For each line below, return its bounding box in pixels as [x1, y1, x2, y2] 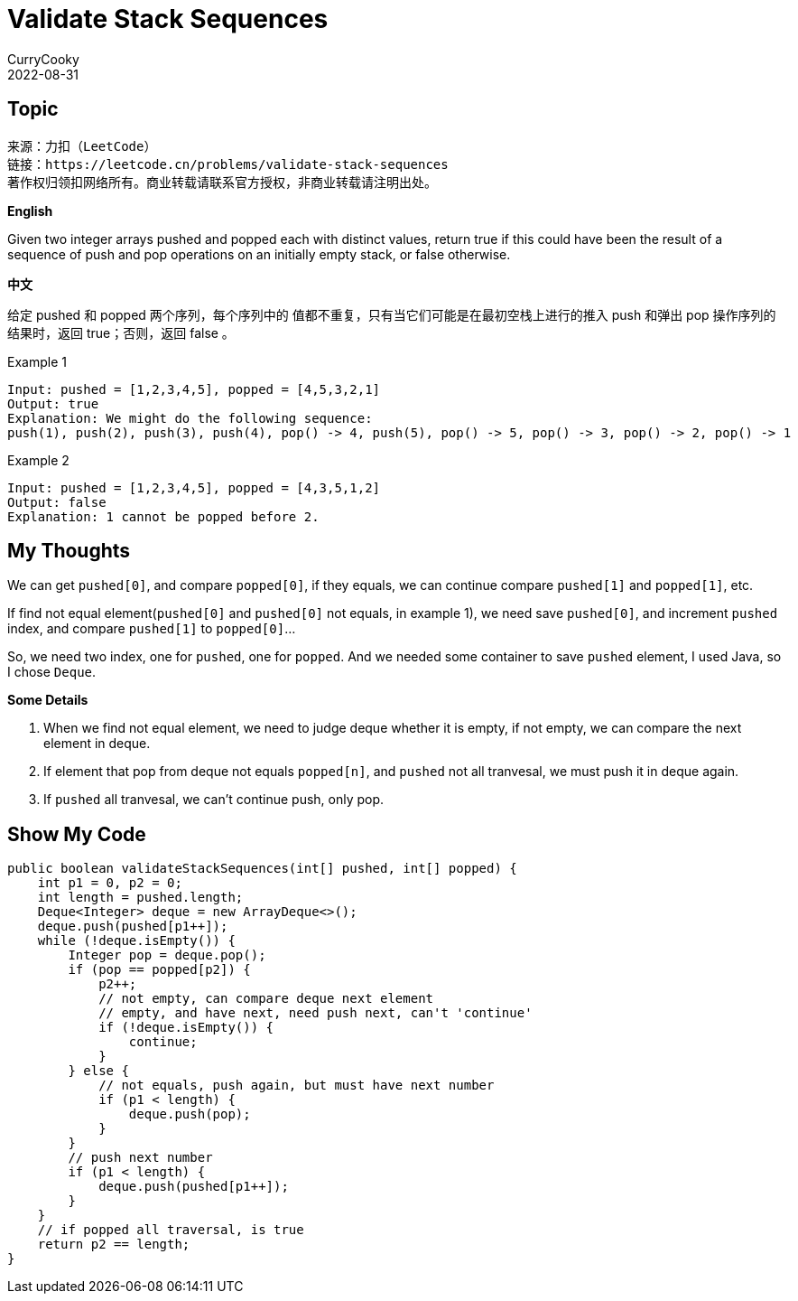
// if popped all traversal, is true [37, 1222, 304, 1238]
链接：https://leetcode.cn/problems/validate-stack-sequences [7, 156, 449, 172]
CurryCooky [7, 51, 79, 67]
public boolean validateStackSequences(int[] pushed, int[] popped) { [7, 861, 517, 876]
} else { [68, 1063, 129, 1079]
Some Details [7, 692, 88, 708]
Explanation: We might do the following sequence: [7, 410, 373, 426]
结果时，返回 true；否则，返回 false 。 [7, 324, 235, 341]
